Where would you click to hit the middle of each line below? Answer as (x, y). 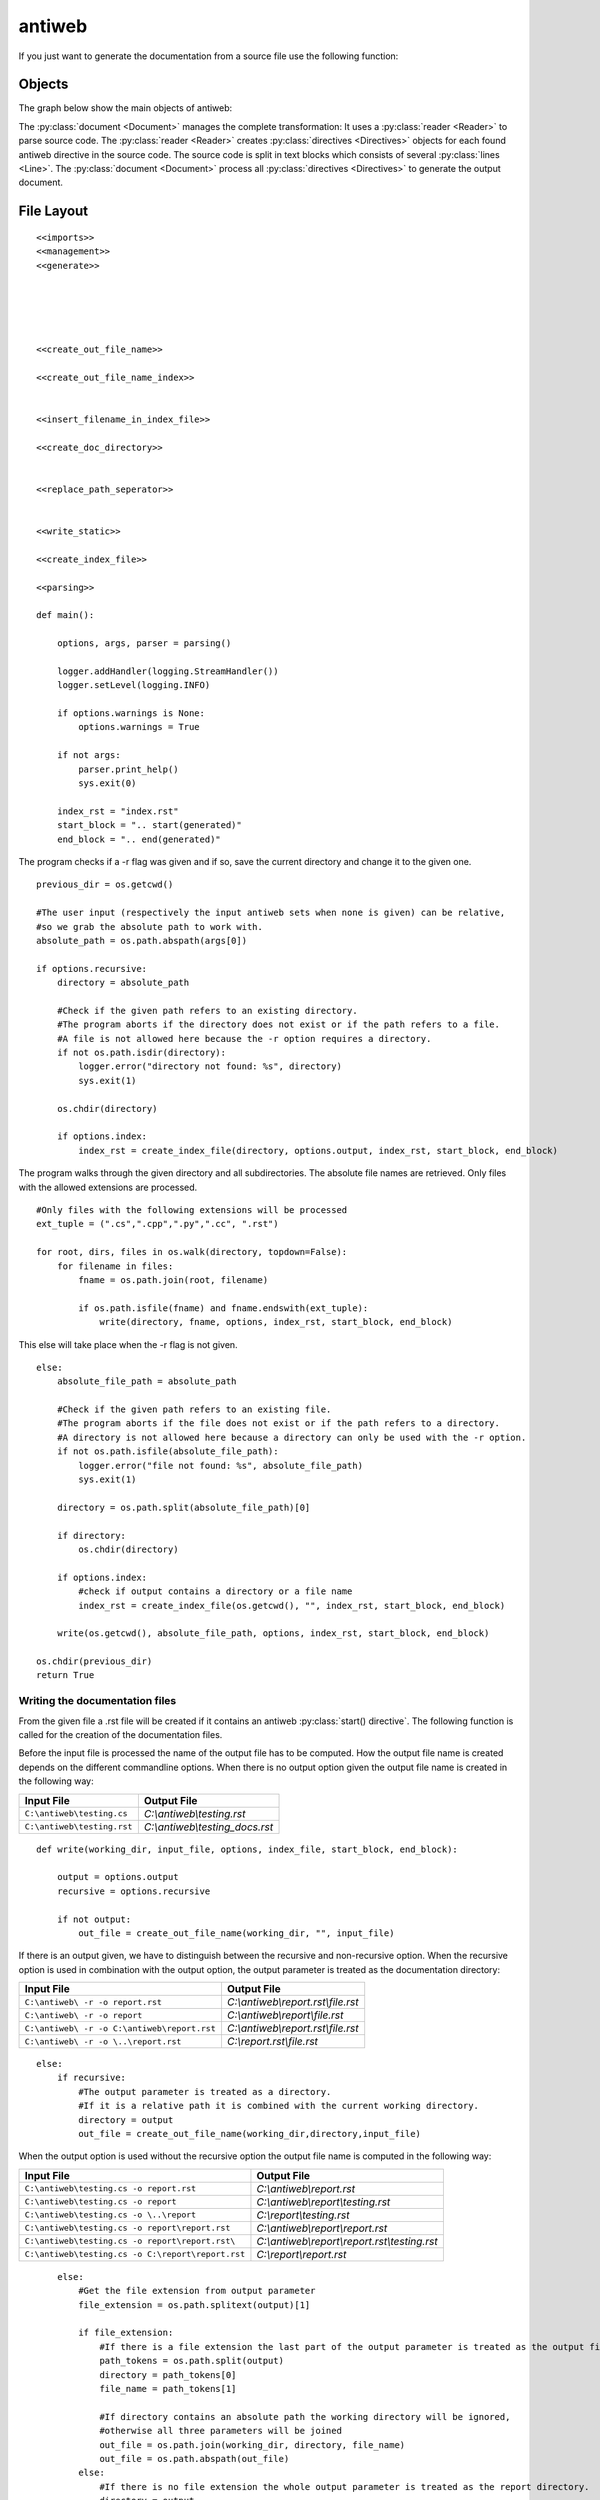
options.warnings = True (139, 727)
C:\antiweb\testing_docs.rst (208, 1827)
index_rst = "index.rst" (117, 811)
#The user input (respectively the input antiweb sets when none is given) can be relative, (271, 913)
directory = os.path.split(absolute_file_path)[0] (183, 1507)
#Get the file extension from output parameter (197, 2291)
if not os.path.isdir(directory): (141, 1053)
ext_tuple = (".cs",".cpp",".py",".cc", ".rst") (157, 1224)
